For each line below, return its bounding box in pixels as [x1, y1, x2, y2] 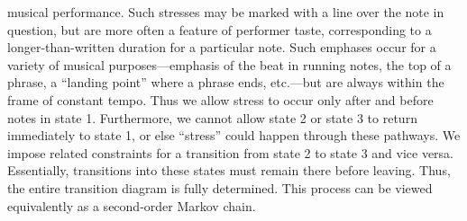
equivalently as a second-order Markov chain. [7, 196, 256, 215]
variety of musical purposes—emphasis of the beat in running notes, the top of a [7, 55, 452, 74]
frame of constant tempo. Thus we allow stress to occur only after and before [7, 90, 434, 109]
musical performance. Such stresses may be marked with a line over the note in [7, 3, 444, 21]
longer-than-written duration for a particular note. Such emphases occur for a [7, 38, 436, 57]
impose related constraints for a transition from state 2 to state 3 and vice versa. [7, 143, 454, 162]
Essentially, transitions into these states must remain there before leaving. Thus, [7, 161, 451, 180]
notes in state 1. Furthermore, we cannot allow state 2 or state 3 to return [7, 108, 417, 127]
